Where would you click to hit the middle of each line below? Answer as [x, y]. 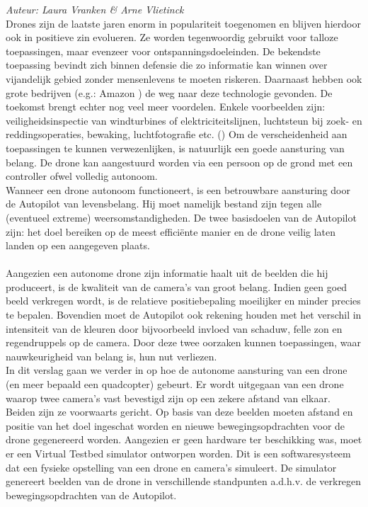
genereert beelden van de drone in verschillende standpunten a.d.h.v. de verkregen [184, 481]
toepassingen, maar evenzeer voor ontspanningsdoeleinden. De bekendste [163, 51]
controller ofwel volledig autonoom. [82, 176]
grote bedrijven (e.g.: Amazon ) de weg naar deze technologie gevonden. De [169, 92]
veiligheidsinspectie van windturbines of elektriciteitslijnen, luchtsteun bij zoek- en [184, 120]
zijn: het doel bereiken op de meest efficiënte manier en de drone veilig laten [171, 231]
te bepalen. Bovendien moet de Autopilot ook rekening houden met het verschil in [184, 315]
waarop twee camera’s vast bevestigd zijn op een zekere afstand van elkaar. [168, 398]
